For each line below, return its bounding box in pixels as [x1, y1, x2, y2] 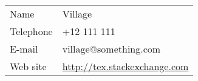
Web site [10, 59, 47, 73]
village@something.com [62, 42, 161, 56]
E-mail [10, 42, 38, 56]
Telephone [10, 24, 53, 38]
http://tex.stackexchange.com [62, 59, 189, 73]
